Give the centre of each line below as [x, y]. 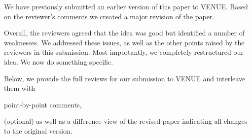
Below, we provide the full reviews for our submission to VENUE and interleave [125, 78]
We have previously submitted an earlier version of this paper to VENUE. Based [126, 6]
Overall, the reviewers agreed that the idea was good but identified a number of [125, 33]
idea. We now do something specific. [59, 61]
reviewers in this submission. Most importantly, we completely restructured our [124, 52]
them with [19, 88]
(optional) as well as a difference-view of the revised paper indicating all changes [126, 121]
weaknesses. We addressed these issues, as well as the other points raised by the [124, 42]
